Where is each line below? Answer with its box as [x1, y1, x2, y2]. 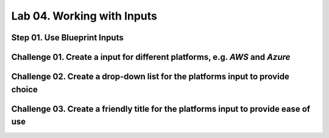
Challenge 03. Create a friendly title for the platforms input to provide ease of [11, 104, 311, 114]
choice [11, 84, 38, 95]
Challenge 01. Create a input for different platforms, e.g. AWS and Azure [11, 52, 291, 62]
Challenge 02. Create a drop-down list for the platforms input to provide [11, 71, 289, 82]
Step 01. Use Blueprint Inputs [11, 32, 124, 43]
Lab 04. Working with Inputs [11, 9, 158, 23]
